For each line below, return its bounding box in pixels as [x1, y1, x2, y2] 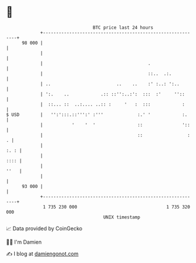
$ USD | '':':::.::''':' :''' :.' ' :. [6, 111, 188, 118]
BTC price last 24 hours [93, 25, 154, 30]
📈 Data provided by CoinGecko [6, 225, 83, 232]
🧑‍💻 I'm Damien [6, 238, 42, 245]
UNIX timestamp [103, 214, 141, 220]
